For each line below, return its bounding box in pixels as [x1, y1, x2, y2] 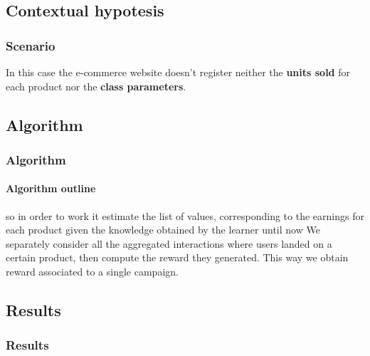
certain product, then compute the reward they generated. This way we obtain [6, 250, 349, 265]
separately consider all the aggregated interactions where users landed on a [6, 236, 332, 251]
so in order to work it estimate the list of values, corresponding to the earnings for [6, 208, 364, 223]
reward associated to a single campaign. [6, 263, 179, 278]
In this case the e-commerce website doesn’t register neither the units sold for [6, 65, 350, 79]
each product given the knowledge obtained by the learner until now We [6, 222, 320, 237]
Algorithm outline [6, 181, 96, 196]
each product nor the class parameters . [6, 78, 186, 93]
